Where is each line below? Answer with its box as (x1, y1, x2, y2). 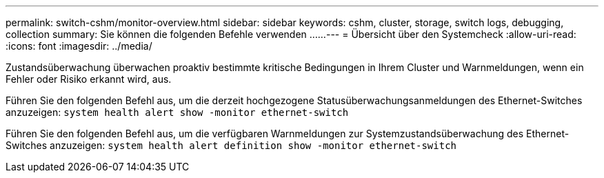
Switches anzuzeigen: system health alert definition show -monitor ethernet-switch (6, 139, 456, 151)
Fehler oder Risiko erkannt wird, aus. (6, 73, 172, 85)
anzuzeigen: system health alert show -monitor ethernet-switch (6, 106, 349, 118)
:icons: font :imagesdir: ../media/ (6, 40, 152, 52)
